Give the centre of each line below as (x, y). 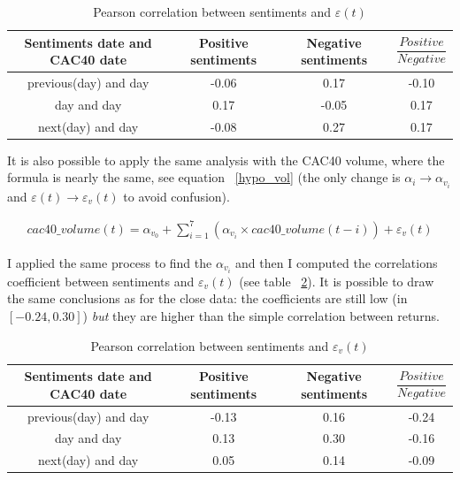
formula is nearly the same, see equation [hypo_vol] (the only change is (204, 177)
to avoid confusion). (176, 196)
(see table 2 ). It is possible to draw (337, 281)
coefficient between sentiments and (101, 281)
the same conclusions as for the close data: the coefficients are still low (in (207, 298)
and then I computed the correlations (337, 262)
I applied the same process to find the (110, 262)
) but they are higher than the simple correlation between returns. (261, 315)
